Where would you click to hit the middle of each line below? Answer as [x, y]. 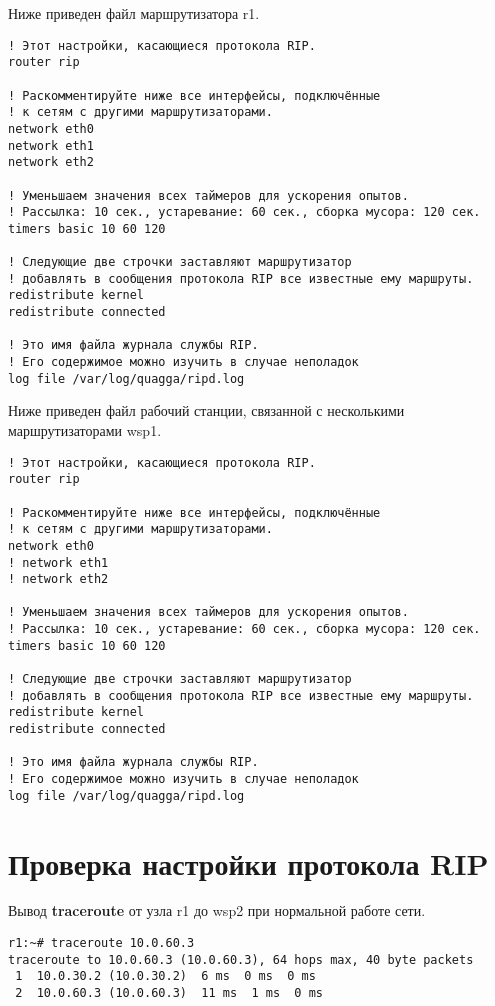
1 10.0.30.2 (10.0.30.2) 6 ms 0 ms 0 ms [165, 976]
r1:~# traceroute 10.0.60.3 [101, 943]
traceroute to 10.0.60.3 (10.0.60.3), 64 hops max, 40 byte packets [241, 959]
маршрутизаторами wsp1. [85, 429]
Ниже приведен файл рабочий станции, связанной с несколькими [206, 410]
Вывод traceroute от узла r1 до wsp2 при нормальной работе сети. [217, 910]
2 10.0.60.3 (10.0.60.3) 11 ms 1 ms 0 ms [169, 993]
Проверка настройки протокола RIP [248, 862]
